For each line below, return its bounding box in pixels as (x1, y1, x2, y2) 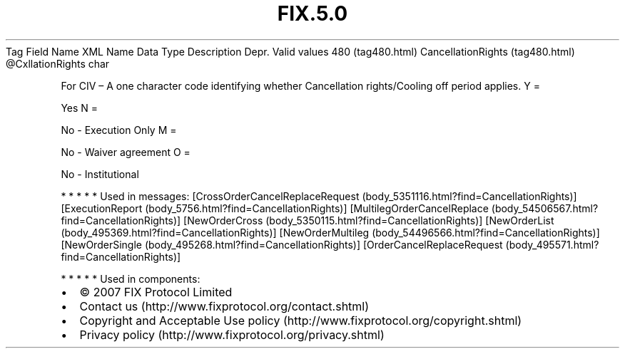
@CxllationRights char (6, 57, 110, 70)
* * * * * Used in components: (61, 272, 200, 285)
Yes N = (61, 101, 98, 114)
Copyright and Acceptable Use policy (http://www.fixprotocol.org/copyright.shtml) (79, 313, 522, 328)
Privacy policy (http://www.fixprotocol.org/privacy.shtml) (79, 327, 385, 342)
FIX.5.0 (277, 1, 348, 26)
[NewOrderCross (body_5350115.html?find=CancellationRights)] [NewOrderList (183, 214, 554, 227)
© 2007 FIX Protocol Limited (79, 284, 233, 299)
